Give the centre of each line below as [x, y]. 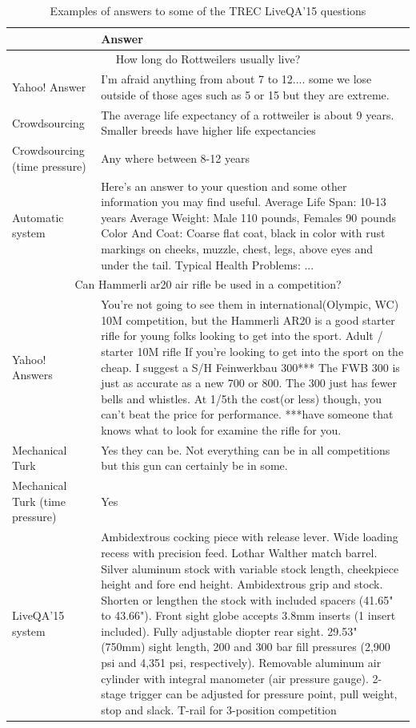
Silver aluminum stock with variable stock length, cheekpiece [250, 568]
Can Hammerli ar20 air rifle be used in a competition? [208, 284]
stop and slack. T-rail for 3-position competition [219, 709]
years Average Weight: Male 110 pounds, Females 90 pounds [248, 217]
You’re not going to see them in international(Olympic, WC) [250, 304]
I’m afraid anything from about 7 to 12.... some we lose [236, 79]
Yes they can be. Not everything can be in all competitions [246, 449]
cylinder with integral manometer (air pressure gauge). [235, 678]
